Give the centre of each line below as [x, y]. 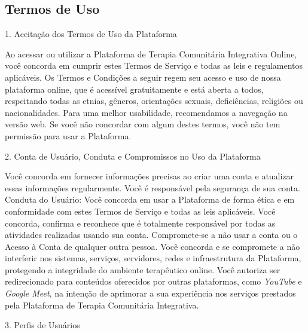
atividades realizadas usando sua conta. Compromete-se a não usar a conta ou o [151, 235]
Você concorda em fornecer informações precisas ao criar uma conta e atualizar [150, 176]
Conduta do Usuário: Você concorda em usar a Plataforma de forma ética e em [150, 199]
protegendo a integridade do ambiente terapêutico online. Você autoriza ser [143, 269]
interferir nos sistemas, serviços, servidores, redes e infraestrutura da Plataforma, [153, 258]
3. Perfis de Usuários [42, 325]
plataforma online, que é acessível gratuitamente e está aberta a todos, [134, 89]
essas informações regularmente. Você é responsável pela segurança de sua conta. [153, 187]
